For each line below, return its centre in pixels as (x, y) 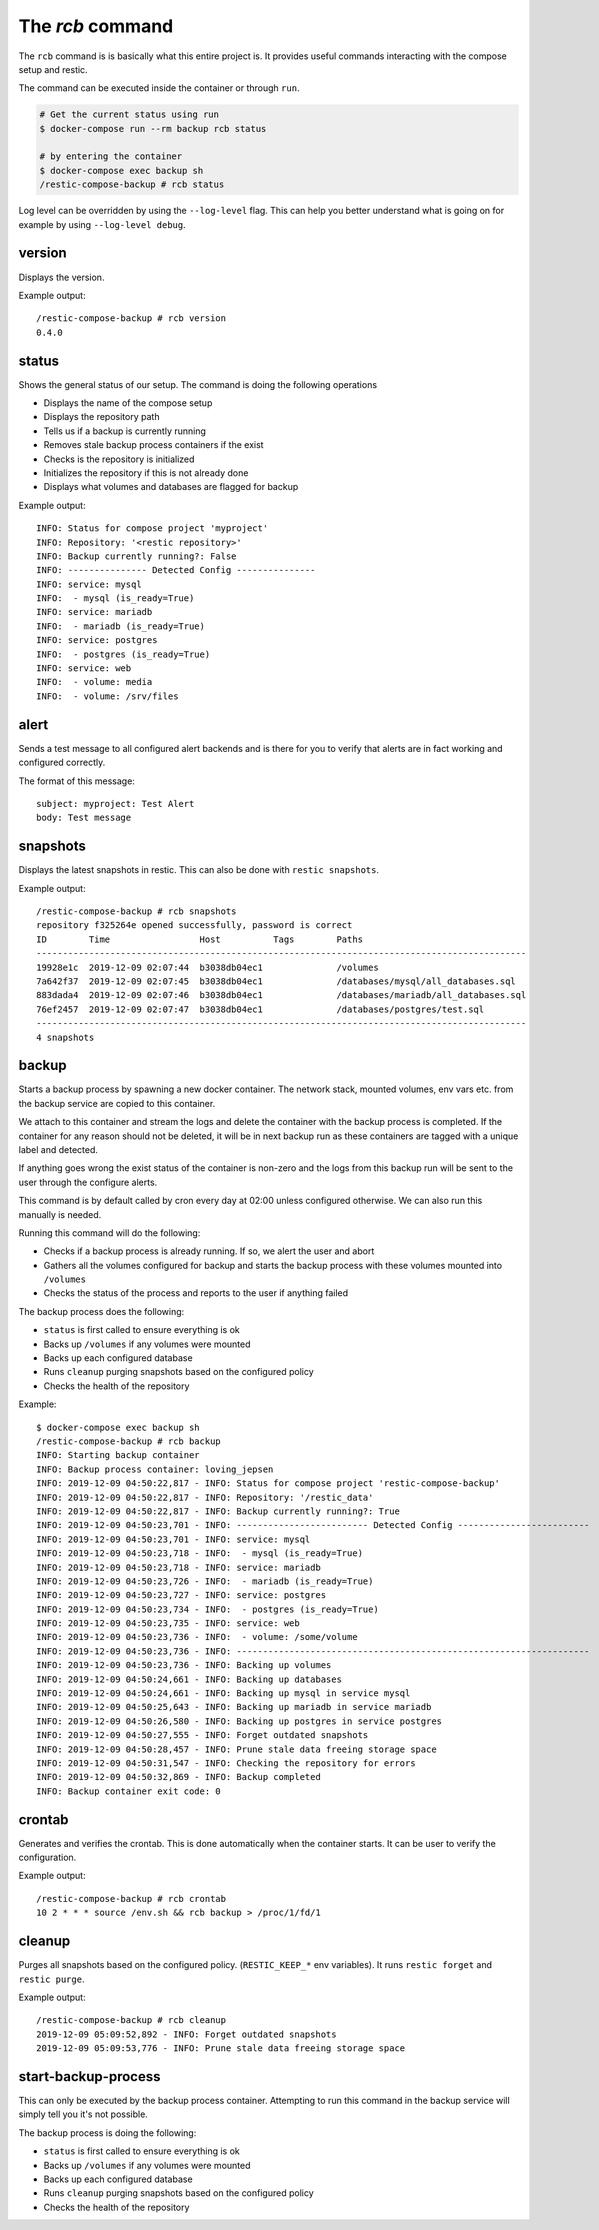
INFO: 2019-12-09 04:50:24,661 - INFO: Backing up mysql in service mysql (223, 1693)
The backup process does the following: (101, 1311)
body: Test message (84, 818)
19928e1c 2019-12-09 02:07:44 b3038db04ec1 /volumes (207, 967)
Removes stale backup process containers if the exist (153, 445)
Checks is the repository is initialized (119, 459)
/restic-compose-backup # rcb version (131, 318)
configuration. (47, 1857)
